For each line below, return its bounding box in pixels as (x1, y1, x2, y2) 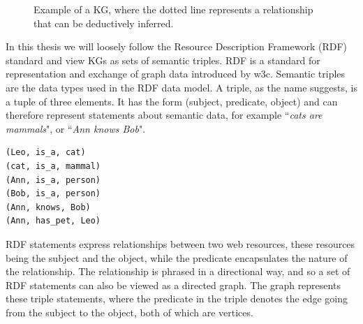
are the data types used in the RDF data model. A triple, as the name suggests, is (6, 80, 357, 94)
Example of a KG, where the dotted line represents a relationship (34, 2, 313, 16)
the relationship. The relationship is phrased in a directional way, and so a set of (6, 264, 350, 279)
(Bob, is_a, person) (6, 189, 101, 199)
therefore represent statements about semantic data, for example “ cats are (6, 108, 323, 122)
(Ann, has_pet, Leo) (6, 216, 101, 226)
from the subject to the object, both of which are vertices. (6, 304, 253, 319)
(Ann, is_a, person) (6, 175, 101, 185)
